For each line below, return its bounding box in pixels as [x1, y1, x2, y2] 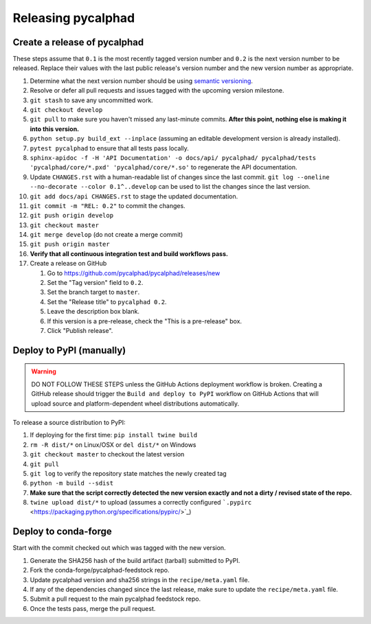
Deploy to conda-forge [12, 526, 113, 538]
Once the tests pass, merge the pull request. [30, 604, 156, 612]
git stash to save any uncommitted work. [30, 96, 154, 104]
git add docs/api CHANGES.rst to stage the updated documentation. [30, 192, 238, 200]
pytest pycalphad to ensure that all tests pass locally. [30, 144, 189, 152]
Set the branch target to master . [47, 288, 140, 297]
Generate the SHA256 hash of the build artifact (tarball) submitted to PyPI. [30, 556, 240, 564]
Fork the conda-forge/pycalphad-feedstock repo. [30, 566, 170, 575]
